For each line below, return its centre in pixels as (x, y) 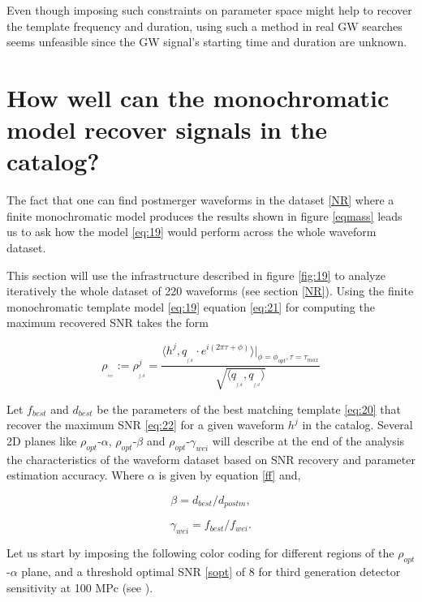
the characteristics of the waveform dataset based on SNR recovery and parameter (211, 459)
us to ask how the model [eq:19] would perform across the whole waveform (192, 232)
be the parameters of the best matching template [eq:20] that (249, 408)
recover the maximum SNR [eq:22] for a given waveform (146, 425)
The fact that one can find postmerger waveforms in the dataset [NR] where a (200, 200)
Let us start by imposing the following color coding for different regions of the (200, 553)
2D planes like (42, 440)
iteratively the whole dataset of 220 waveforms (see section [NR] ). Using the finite (210, 291)
